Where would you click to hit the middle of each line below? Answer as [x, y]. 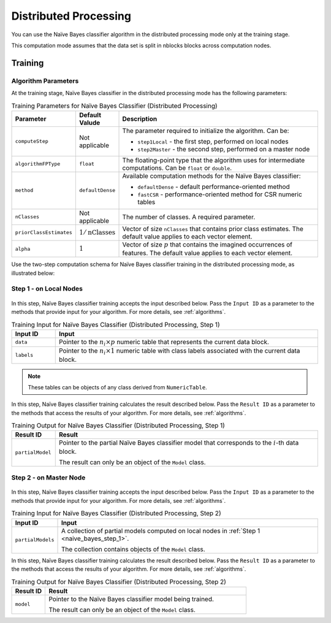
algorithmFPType [38, 164]
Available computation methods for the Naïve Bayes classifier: [211, 176]
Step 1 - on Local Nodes [47, 289]
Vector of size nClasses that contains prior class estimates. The [213, 229]
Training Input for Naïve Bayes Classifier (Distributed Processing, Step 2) [116, 513]
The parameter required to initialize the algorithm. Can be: [206, 131]
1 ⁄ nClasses [97, 232]
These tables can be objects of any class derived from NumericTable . [118, 387]
